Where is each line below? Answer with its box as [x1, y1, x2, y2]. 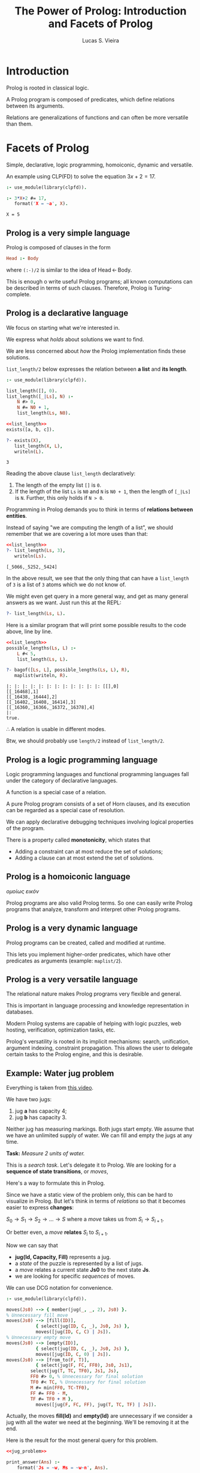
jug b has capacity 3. [14, 1114, 67, 1121]
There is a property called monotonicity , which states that [6, 836, 151, 843]
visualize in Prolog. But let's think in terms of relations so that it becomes [6, 1197, 186, 1205]
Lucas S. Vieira [81, 37, 120, 44]
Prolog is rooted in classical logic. [6, 84, 89, 91]
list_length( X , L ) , [14, 443, 63, 449]
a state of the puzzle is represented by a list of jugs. [14, 1260, 144, 1267]
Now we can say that [6, 1242, 58, 1249]
